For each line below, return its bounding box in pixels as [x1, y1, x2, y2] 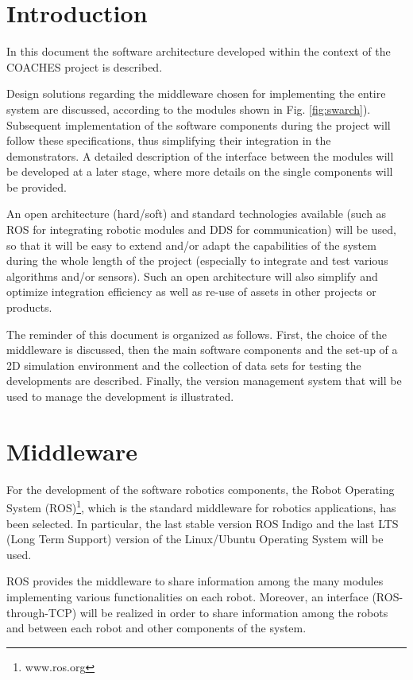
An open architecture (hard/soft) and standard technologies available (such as [6, 205, 387, 222]
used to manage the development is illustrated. [6, 388, 234, 404]
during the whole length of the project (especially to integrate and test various [6, 252, 388, 269]
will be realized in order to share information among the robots [79, 604, 388, 620]
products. [6, 299, 52, 316]
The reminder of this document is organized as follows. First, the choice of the [6, 325, 388, 342]
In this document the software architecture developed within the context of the [6, 43, 391, 60]
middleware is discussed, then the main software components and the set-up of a [6, 341, 398, 358]
